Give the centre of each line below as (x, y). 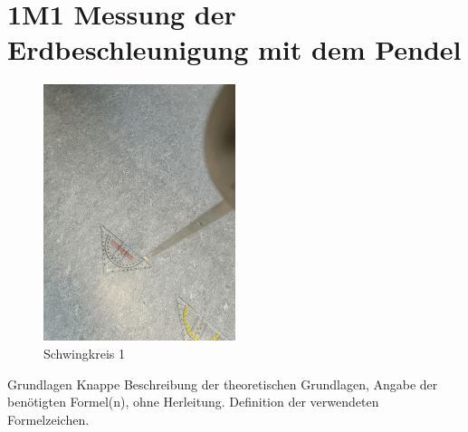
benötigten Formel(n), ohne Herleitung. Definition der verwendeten (193, 402)
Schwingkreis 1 (84, 353)
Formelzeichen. (48, 419)
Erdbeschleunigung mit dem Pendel (234, 49)
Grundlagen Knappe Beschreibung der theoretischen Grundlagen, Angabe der (223, 384)
